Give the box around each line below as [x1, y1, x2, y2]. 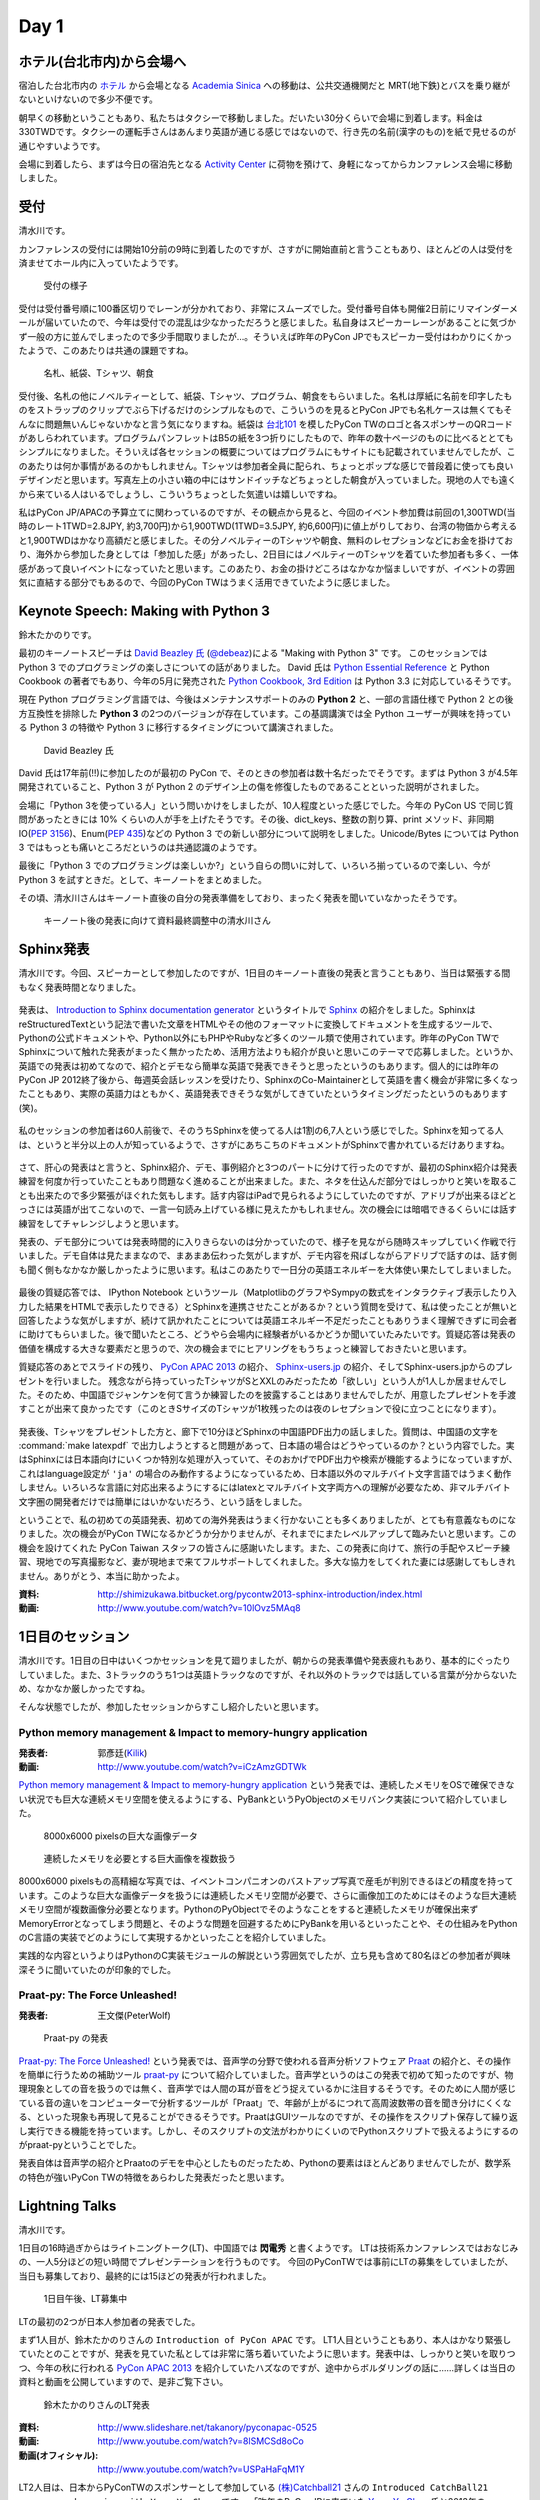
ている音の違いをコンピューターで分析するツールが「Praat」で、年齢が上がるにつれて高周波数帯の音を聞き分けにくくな [18, 2096, 512, 2109]
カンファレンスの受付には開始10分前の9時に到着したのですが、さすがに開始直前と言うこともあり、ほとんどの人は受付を [18, 243, 514, 255]
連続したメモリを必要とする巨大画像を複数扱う [43, 1852, 237, 1864]
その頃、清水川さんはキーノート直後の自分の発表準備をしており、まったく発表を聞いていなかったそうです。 [18, 892, 463, 904]
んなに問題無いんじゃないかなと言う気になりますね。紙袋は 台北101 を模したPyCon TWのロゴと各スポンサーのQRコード [18, 418, 514, 430]
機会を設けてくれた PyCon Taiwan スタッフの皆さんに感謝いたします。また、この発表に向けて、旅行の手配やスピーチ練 [18, 1541, 510, 1554]
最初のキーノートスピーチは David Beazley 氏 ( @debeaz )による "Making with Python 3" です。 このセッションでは [18, 647, 488, 659]
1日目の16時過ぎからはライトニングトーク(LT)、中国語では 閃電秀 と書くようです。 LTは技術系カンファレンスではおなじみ [18, 2242, 519, 2254]
